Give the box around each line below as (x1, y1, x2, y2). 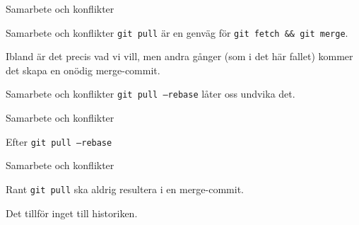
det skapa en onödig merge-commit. (6, 62, 160, 77)
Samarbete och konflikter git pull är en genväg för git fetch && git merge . (6, 25, 348, 40)
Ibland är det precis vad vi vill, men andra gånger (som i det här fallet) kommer (6, 49, 353, 64)
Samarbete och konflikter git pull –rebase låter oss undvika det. (6, 86, 295, 101)
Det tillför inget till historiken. (6, 205, 138, 220)
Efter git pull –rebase (6, 134, 112, 149)
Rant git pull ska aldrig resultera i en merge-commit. (6, 181, 244, 196)
